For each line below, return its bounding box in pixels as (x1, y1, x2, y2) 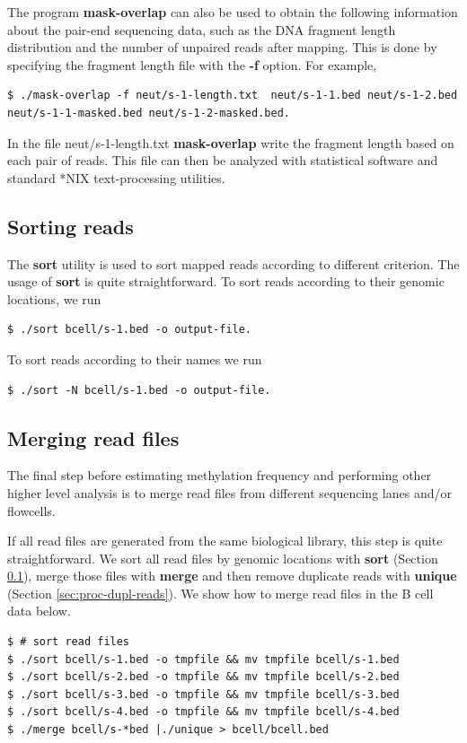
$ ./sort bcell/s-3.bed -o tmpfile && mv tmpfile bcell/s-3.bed (7, 687, 400, 701)
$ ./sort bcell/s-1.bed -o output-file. (7, 323, 252, 337)
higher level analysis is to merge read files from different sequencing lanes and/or (7, 483, 452, 502)
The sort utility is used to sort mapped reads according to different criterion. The (7, 254, 460, 273)
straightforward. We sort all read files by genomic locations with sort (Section (7, 548, 438, 567)
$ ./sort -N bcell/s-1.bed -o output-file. (7, 383, 271, 397)
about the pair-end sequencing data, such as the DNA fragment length (7, 20, 396, 39)
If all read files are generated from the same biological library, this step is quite (7, 531, 443, 550)
